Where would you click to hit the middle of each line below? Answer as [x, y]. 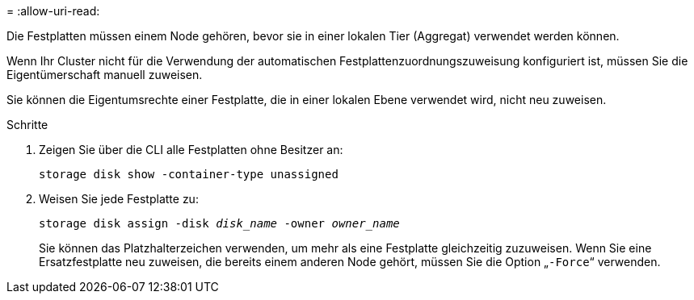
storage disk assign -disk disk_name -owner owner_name [219, 223]
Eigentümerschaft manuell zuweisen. [105, 75]
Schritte [27, 125]
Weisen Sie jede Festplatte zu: [119, 199]
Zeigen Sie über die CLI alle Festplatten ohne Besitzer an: [191, 150]
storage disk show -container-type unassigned [189, 174]
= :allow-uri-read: [53, 11]
